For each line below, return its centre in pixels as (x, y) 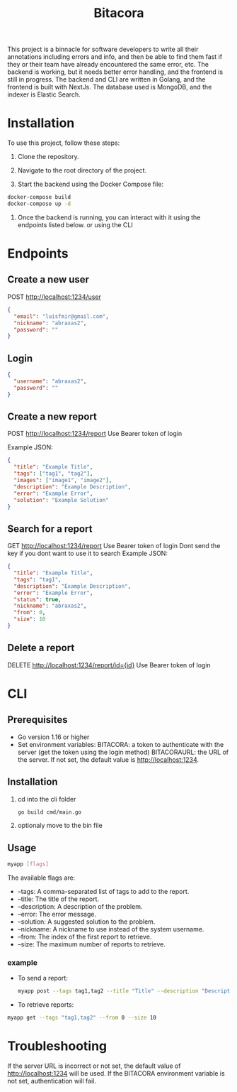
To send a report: (43, 978)
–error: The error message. (57, 914)
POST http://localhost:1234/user (54, 297)
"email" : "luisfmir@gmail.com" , (62, 316)
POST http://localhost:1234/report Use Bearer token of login (95, 434)
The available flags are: (41, 878)
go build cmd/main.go (49, 812)
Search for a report (50, 529)
